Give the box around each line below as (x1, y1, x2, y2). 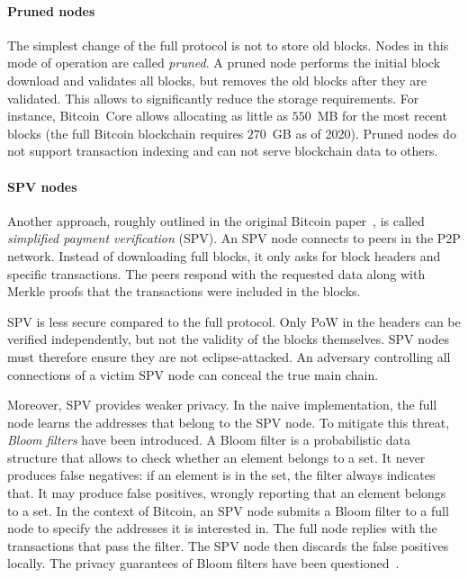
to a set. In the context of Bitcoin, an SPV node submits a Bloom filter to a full (7, 501, 449, 519)
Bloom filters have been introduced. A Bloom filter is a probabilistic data (7, 430, 410, 449)
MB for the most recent (317, 106, 447, 125)
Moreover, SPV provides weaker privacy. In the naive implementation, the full (7, 395, 437, 414)
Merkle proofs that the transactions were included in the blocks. (7, 282, 361, 301)
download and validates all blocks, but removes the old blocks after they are (7, 70, 427, 89)
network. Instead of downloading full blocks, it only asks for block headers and (7, 246, 441, 265)
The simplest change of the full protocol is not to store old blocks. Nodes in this (7, 35, 449, 54)
